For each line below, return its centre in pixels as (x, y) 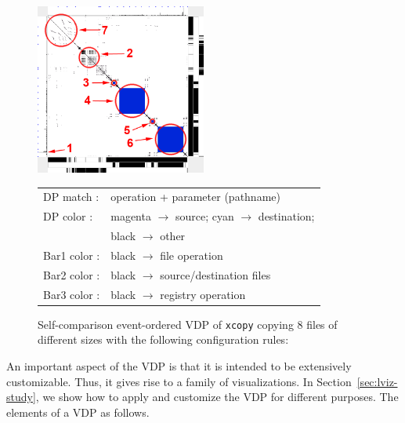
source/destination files (215, 274)
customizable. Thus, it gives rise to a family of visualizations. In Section (179, 381)
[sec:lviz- (377, 381)
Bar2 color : (72, 274)
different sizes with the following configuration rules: (163, 339)
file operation (192, 255)
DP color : (68, 216)
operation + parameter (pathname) (195, 197)
